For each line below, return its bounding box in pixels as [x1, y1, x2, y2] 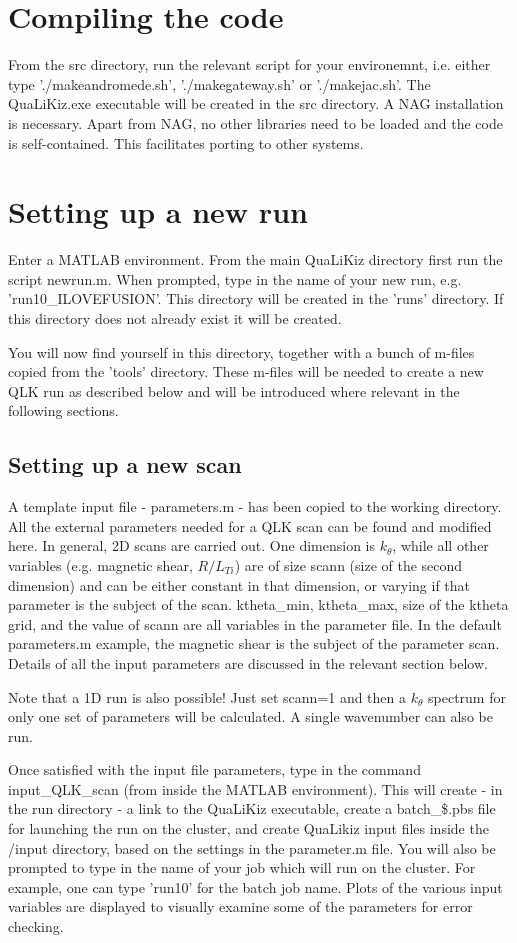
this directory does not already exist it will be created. [8, 308, 342, 328]
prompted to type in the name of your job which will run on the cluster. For [8, 857, 476, 878]
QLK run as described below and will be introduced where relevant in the [8, 380, 460, 401]
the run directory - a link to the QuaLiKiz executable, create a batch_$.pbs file [8, 798, 496, 819]
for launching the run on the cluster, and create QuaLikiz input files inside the [8, 818, 489, 839]
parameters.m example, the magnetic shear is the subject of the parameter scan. [8, 633, 500, 654]
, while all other [392, 535, 489, 556]
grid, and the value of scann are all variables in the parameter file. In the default [8, 613, 502, 634]
